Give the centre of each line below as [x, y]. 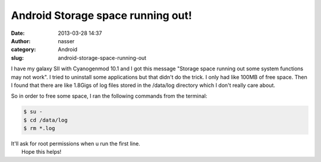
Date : [18, 33]
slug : [17, 58]
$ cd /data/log [45, 120]
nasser [66, 41]
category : [23, 50]
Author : [21, 41]
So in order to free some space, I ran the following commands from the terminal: [109, 96]
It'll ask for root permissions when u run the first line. [76, 144]
